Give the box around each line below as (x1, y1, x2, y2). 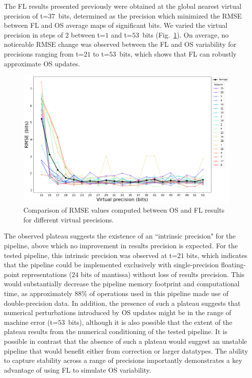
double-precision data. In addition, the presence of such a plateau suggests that (4, 298, 241, 308)
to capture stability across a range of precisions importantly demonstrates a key (4, 355, 242, 365)
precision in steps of (4, 29, 63, 40)
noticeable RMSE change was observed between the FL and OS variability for (4, 39, 236, 49)
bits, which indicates (186, 250, 248, 260)
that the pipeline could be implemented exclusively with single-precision (4, 259, 219, 270)
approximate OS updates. (4, 58, 80, 68)
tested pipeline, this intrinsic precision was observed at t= (4, 250, 177, 260)
